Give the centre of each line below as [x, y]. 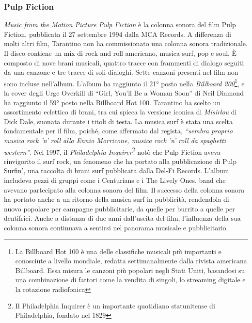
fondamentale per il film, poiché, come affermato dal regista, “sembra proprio [118, 131]
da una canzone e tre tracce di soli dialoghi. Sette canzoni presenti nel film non [121, 72]
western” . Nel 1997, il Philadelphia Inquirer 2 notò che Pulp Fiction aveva [112, 151]
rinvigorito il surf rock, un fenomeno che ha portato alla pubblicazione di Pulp [120, 161]
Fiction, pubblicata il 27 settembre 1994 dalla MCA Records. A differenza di [118, 34]
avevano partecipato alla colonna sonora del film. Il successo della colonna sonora [124, 189]
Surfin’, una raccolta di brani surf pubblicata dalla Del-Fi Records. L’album [117, 170]
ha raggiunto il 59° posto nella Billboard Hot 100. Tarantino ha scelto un [112, 102]
